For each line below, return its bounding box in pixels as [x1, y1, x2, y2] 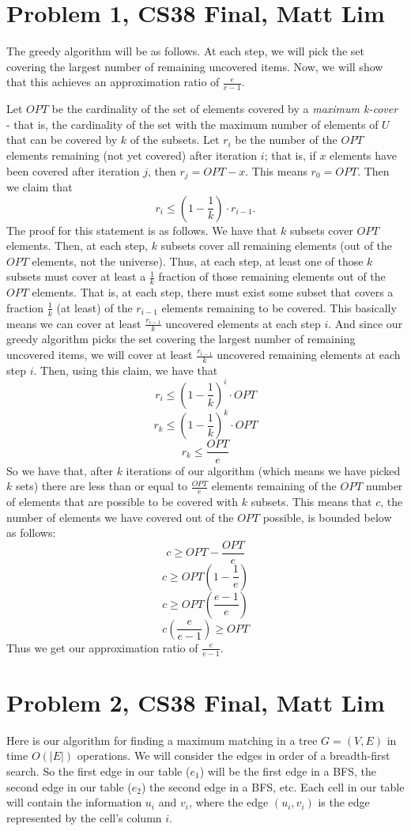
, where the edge [188, 794, 269, 810]
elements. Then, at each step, [6, 237, 149, 254]
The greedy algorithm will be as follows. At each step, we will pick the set [6, 43, 364, 59]
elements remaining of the [211, 478, 337, 494]
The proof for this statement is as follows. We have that [6, 221, 277, 238]
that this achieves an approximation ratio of [6, 74, 220, 90]
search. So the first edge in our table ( [6, 762, 190, 779]
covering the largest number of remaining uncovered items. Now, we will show [6, 58, 383, 74]
